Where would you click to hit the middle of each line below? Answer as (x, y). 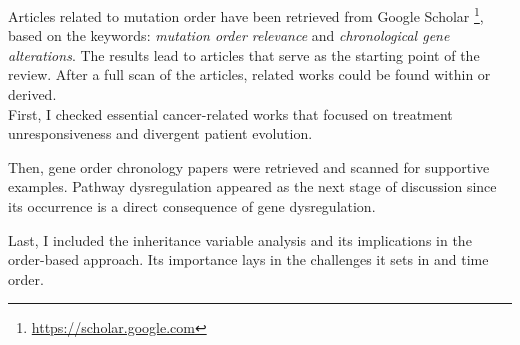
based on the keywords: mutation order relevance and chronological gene (229, 35)
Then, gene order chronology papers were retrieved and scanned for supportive (249, 166)
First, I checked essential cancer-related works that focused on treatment (230, 113)
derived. (32, 94)
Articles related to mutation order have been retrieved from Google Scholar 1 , (246, 14)
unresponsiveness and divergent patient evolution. (160, 133)
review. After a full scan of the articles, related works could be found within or (249, 74)
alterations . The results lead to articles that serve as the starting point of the (244, 54)
